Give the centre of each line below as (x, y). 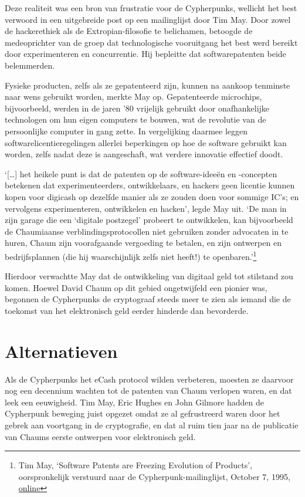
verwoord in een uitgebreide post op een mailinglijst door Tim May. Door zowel (148, 19)
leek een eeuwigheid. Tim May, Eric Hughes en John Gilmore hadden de (135, 402)
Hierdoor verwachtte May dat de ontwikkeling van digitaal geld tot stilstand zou (149, 276)
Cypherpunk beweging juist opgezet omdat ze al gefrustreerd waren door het (143, 413)
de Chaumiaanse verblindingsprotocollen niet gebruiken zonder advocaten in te (147, 231)
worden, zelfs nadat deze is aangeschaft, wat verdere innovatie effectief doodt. (144, 154)
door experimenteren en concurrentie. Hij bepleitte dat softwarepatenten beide (145, 54)
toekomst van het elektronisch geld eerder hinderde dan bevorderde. (127, 310)
